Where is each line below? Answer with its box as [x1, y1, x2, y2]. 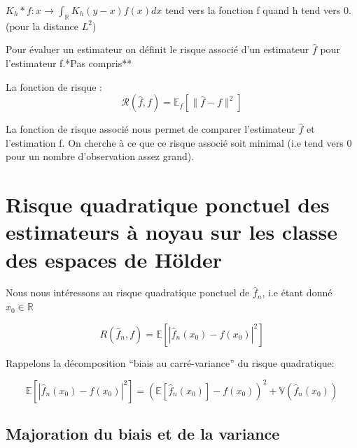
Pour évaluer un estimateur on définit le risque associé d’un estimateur [6, 42, 309, 57]
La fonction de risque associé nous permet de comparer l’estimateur [6, 122, 295, 136]
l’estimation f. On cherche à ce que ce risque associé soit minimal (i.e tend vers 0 [6, 135, 352, 150]
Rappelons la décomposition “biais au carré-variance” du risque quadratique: [6, 355, 335, 370]
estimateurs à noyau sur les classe [6, 217, 337, 246]
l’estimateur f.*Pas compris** [6, 55, 132, 70]
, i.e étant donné [262, 285, 332, 300]
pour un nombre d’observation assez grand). [6, 149, 195, 164]
